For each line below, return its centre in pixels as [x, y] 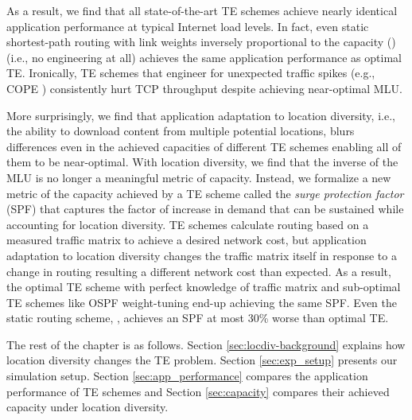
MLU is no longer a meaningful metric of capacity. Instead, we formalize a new [199, 177]
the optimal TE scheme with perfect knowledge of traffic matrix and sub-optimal [204, 287]
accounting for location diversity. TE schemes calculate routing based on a [188, 224]
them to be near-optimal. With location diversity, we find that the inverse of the [202, 162]
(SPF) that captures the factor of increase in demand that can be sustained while [205, 209]
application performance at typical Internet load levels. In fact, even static [188, 26]
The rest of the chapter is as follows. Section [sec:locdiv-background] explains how [206, 344]
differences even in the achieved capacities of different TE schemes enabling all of [204, 146]
